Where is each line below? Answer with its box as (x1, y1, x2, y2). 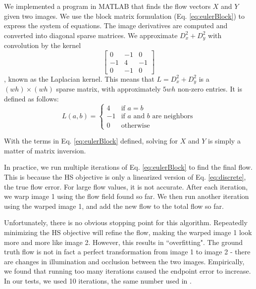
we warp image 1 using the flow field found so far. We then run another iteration (4, 191, 249, 201)
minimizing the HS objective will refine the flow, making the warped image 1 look (4, 227, 252, 237)
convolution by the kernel (4, 40, 81, 50)
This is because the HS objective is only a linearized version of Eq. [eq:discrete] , (4, 171, 246, 182)
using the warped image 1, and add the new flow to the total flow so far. (4, 200, 224, 211)
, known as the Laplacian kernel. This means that (4, 73, 154, 84)
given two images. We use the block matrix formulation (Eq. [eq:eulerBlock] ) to (4, 10, 245, 21)
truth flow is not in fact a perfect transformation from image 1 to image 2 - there (4, 246, 251, 257)
